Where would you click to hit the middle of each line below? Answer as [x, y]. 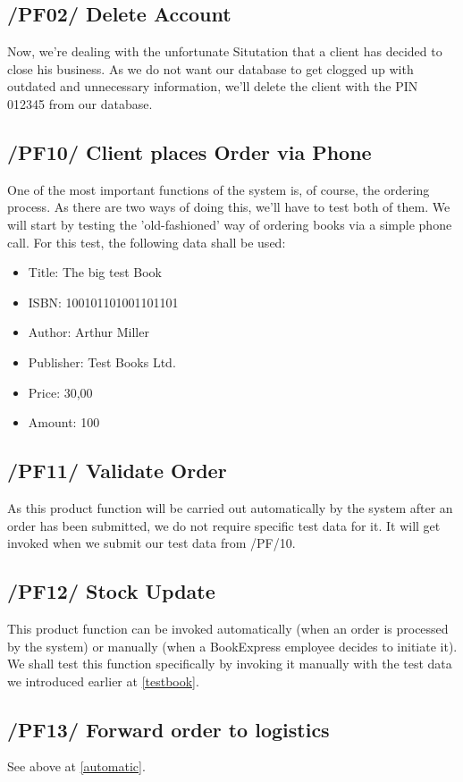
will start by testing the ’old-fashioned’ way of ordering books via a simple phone [230, 224]
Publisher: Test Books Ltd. [102, 362]
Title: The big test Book [95, 272]
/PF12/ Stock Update [111, 591]
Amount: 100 [64, 422]
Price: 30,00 [60, 392]
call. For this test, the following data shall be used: [147, 242]
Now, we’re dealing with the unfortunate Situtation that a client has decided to [225, 51]
